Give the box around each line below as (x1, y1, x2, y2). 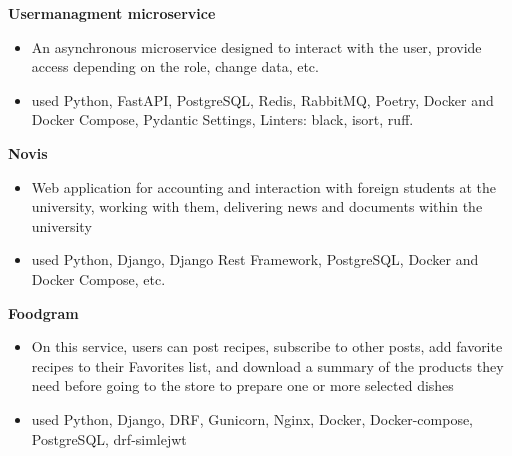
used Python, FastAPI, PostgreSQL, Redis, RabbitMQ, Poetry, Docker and (31, 89, 494, 110)
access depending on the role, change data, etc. (31, 56, 319, 77)
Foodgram (8, 302, 79, 323)
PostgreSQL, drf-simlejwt (31, 428, 187, 449)
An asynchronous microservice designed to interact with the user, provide (31, 36, 482, 57)
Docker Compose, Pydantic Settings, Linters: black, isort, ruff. (31, 109, 414, 130)
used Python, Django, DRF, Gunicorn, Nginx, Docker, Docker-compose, (31, 408, 474, 429)
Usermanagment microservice (8, 3, 216, 23)
